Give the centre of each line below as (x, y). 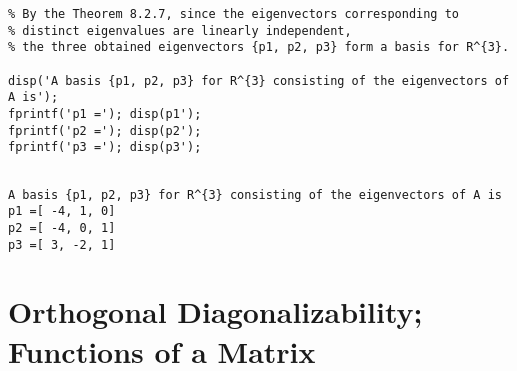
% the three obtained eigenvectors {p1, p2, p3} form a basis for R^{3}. (259, 47)
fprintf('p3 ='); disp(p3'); (105, 147)
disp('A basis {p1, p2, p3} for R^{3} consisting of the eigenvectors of (259, 80)
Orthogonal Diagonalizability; (215, 311)
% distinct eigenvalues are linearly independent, (180, 30)
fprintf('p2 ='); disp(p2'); (105, 130)
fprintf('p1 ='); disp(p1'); (105, 113)
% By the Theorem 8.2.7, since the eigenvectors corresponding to (234, 14)
